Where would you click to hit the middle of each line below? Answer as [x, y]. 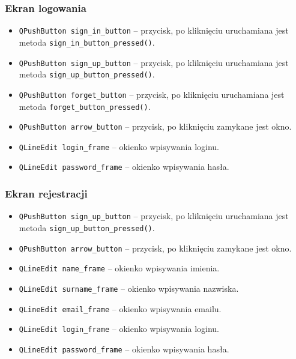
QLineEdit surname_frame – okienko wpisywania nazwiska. [129, 288]
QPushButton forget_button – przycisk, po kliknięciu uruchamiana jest [152, 94]
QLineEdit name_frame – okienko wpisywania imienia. [119, 268]
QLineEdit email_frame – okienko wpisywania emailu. [120, 308]
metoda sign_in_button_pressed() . [87, 42]
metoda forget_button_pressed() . [85, 106]
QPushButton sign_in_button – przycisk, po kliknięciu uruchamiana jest [154, 30]
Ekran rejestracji [46, 194]
